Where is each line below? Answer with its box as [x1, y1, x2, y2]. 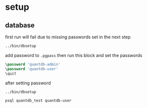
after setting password [5, 80, 51, 86]
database [5, 21, 35, 29]
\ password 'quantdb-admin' [5, 62, 61, 67]
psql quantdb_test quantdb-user [5, 98, 72, 103]
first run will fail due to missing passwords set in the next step [5, 34, 131, 40]
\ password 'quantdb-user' [5, 66, 58, 71]
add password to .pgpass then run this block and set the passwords [5, 52, 143, 58]
